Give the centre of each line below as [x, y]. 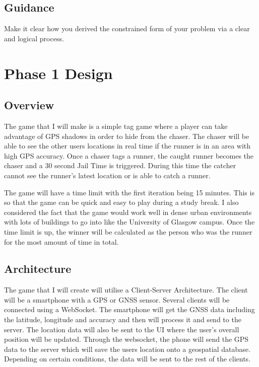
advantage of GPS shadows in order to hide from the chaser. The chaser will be [127, 136]
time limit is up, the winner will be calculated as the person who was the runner [128, 231]
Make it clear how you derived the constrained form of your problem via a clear [127, 28]
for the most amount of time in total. [61, 241]
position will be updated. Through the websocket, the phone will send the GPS [126, 339]
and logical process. [34, 38]
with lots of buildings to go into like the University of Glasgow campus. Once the [129, 222]
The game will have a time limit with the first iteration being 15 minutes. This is [129, 192]
